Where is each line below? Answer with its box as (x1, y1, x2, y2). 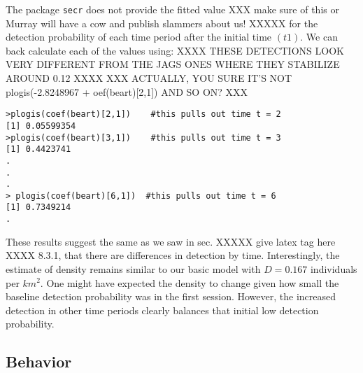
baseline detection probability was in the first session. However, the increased (6, 289, 336, 304)
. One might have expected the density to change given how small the (40, 275, 339, 290)
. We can (300, 29, 338, 44)
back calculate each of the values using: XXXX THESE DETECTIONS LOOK (6, 43, 344, 57)
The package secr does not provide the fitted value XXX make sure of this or (6, 2, 339, 16)
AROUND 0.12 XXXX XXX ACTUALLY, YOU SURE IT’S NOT (6, 71, 292, 85)
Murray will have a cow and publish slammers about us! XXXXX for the (6, 15, 318, 30)
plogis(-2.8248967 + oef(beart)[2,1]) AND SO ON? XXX (6, 84, 248, 99)
